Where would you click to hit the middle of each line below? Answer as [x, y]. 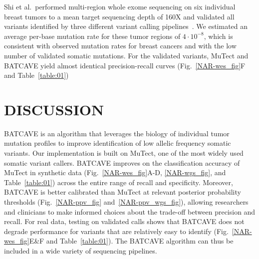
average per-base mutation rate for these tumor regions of [92, 36]
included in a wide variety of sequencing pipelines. [81, 251]
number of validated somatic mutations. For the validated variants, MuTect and [126, 55]
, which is [218, 36]
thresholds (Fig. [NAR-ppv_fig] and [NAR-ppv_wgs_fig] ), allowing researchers [126, 202]
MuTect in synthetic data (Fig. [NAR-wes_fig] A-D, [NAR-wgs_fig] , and [115, 172]
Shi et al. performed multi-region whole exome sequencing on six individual [120, 6]
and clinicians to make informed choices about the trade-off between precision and [130, 211]
